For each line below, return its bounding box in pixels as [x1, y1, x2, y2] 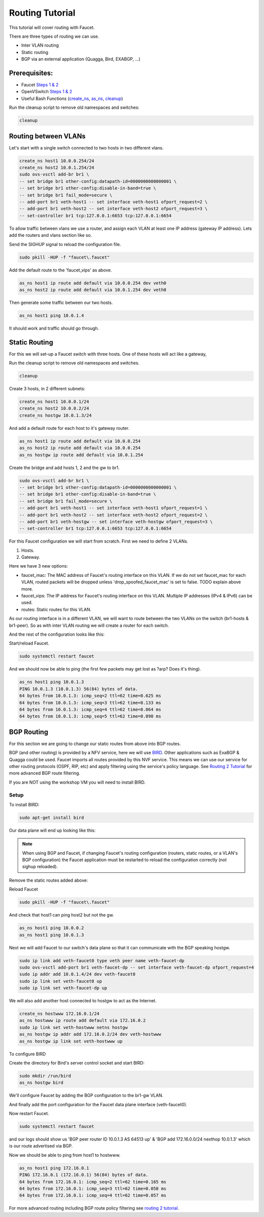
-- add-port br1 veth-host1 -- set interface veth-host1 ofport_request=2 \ [19, 199, 208, 204]
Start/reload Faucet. [9, 640, 49, 646]
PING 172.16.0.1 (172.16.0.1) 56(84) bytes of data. [19, 1172, 149, 1178]
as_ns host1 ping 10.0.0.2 [19, 925, 84, 931]
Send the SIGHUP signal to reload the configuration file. [9, 241, 121, 247]
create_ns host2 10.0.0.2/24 [19, 406, 89, 411]
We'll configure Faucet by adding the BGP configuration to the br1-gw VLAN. [9, 1093, 163, 1098]
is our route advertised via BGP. [9, 1143, 73, 1149]
